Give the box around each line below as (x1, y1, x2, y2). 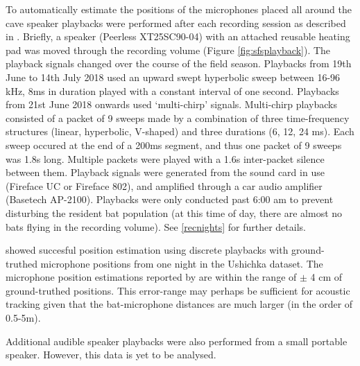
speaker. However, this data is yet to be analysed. (6, 347, 216, 362)
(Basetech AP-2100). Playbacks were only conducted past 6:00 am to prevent (6, 192, 334, 207)
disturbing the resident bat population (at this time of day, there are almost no (6, 205, 343, 220)
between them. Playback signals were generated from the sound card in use (6, 165, 325, 180)
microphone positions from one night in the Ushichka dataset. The (40, 256, 323, 270)
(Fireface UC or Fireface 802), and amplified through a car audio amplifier (6, 178, 323, 193)
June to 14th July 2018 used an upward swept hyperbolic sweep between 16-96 (6, 69, 341, 84)
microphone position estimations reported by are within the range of (6, 270, 297, 284)
